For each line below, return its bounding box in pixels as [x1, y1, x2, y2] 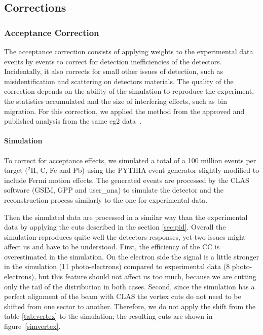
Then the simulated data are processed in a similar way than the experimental [4, 211, 248, 222]
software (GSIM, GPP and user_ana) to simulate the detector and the [4, 184, 223, 195]
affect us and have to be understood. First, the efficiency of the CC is [4, 241, 220, 252]
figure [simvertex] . [4, 321, 61, 331]
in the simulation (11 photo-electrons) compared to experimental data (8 [4, 261, 230, 272]
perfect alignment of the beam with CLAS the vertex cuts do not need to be [4, 291, 241, 302]
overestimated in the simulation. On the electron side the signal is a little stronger [4, 251, 259, 262]
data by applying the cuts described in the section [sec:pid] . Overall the [4, 221, 226, 232]
